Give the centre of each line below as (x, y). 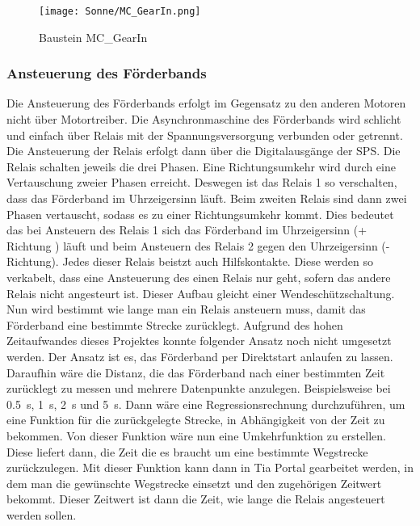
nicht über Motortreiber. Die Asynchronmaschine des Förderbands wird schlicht (204, 119)
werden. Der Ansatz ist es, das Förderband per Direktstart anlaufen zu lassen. (200, 356)
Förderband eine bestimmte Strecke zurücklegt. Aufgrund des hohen (175, 324)
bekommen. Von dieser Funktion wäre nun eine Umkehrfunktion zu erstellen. (196, 435)
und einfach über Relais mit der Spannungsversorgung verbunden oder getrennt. (205, 135)
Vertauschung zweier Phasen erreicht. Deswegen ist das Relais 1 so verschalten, (202, 182)
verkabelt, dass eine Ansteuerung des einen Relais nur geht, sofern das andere (199, 277)
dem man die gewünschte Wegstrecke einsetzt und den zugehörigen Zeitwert (194, 483)
